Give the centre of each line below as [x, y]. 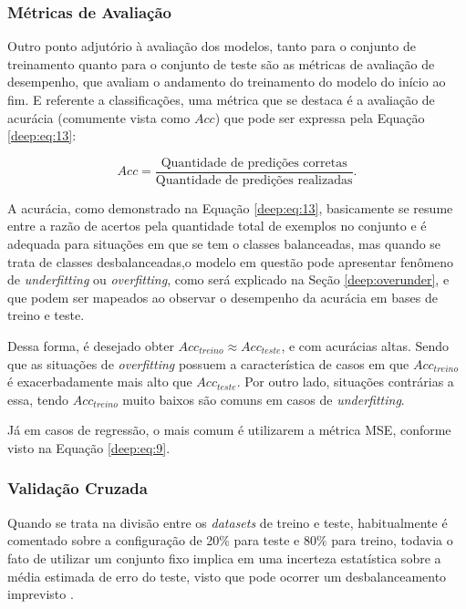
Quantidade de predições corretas [254, 163]
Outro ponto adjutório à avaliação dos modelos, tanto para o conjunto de [212, 46]
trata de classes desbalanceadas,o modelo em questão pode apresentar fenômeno [231, 261]
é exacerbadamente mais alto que [100, 382]
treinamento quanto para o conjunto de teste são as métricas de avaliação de [221, 63]
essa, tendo [38, 399]
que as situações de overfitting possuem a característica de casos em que [208, 363]
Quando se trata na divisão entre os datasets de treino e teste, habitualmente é [228, 522]
